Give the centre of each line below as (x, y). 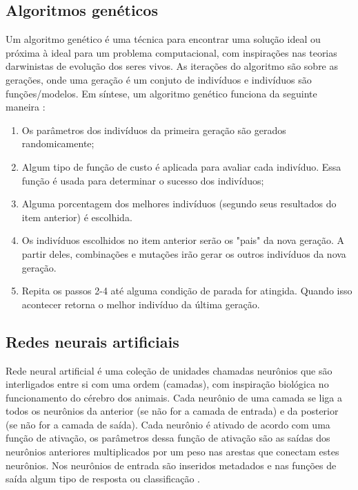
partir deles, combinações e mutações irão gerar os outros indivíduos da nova (184, 253)
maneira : (26, 107)
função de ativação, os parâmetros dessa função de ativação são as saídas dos (168, 438)
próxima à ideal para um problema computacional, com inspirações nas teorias (171, 52)
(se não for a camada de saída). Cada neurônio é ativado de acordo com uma (168, 424)
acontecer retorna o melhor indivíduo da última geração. (141, 304)
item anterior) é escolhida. (77, 217)
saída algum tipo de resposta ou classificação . (103, 479)
